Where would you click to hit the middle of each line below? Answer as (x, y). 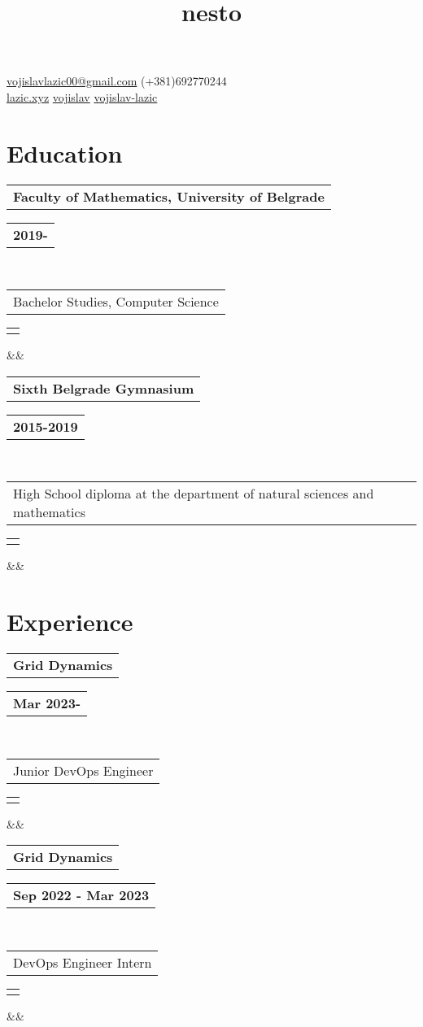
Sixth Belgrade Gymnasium (104, 388)
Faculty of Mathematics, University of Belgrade (169, 196)
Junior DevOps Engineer (83, 770)
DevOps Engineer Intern (83, 962)
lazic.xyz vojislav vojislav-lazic (82, 96)
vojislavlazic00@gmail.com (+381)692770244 (117, 81)
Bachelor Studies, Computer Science (116, 302)
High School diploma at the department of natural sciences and (194, 494)
